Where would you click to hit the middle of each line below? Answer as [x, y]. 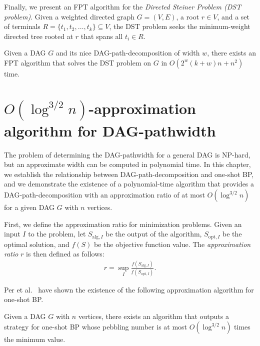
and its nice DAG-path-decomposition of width [128, 53]
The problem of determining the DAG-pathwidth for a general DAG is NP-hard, [127, 154]
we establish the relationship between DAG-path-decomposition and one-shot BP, [129, 174]
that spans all [102, 36]
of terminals [22, 26]
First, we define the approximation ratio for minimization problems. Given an [123, 224]
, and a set [233, 16]
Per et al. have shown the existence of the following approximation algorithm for [129, 289]
